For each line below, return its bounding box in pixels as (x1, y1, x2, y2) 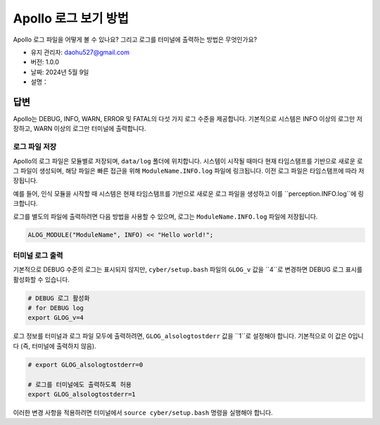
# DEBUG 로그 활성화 (27, 294, 90, 302)
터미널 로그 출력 (13, 250, 63, 260)
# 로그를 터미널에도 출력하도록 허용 (27, 381, 132, 388)
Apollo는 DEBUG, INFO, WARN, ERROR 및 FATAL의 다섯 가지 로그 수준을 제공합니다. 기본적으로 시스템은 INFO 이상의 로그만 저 (13, 115, 362, 123)
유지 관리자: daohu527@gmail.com (30, 48, 130, 56)
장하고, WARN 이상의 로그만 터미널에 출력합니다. (13, 124, 146, 133)
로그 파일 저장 (13, 142, 57, 152)
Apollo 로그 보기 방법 (13, 11, 129, 26)
